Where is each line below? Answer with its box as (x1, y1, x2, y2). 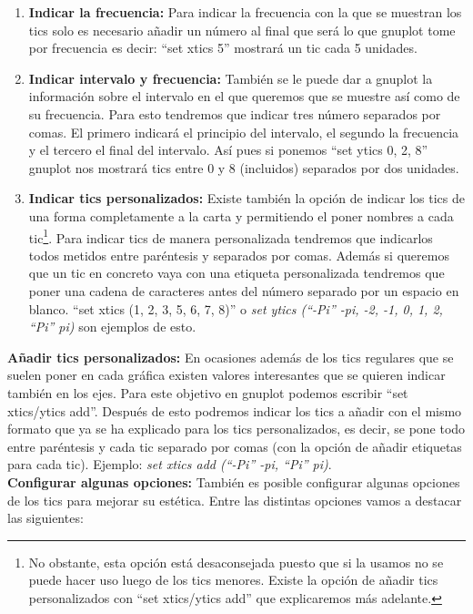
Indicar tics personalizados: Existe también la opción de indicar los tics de (28, 189, 465, 208)
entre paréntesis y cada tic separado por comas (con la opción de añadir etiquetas (7, 436, 462, 455)
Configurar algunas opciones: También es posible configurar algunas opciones (7, 472, 460, 491)
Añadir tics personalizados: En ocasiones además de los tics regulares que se (7, 347, 454, 366)
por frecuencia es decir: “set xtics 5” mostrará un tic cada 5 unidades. (28, 38, 418, 57)
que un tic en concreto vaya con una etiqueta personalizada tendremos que (28, 263, 445, 282)
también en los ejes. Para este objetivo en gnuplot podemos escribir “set (7, 383, 408, 402)
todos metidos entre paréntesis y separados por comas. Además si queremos (28, 245, 449, 264)
